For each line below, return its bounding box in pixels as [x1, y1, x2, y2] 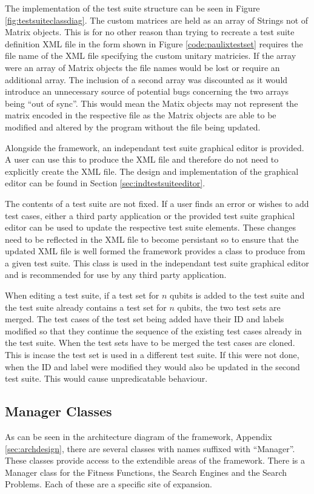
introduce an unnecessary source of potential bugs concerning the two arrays [5, 85, 289, 98]
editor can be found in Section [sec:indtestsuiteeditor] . [5, 177, 205, 189]
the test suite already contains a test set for [5, 300, 167, 313]
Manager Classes [5, 402, 112, 421]
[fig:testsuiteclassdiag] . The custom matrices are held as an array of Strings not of [5, 13, 309, 26]
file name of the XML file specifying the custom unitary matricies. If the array [5, 49, 296, 62]
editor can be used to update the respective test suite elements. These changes [5, 221, 296, 234]
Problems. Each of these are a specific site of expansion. [5, 478, 212, 490]
